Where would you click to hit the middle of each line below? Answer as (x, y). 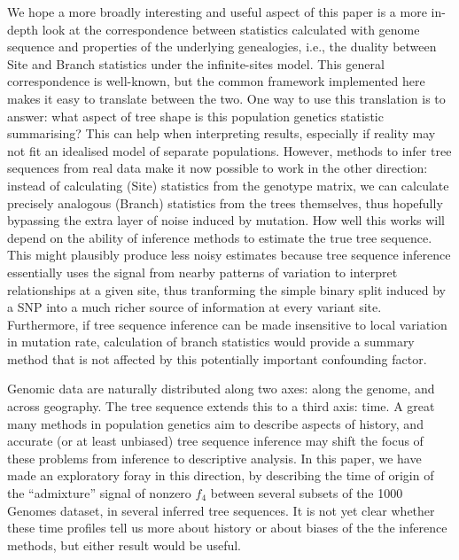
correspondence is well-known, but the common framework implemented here (216, 81)
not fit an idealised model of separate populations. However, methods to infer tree (229, 150)
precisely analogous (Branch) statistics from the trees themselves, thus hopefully (225, 202)
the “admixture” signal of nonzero (99, 493)
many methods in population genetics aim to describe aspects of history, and (215, 423)
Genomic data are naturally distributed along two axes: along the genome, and (221, 389)
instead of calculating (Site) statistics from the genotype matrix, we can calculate (228, 185)
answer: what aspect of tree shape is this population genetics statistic (195, 116)
